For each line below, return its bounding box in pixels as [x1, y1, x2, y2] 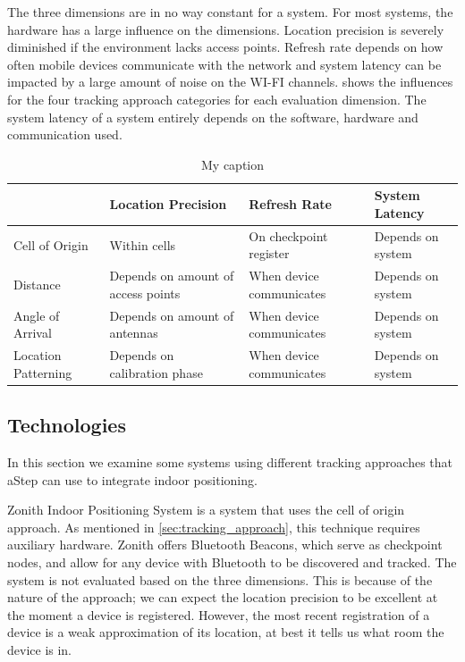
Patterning [13, 363, 72, 381]
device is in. [7, 640, 72, 658]
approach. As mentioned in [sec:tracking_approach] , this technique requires [7, 517, 420, 536]
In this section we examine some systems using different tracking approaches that [7, 452, 453, 471]
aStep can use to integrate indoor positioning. [7, 470, 258, 489]
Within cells [109, 235, 176, 254]
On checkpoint [249, 226, 328, 245]
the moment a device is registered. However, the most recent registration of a [7, 605, 430, 624]
